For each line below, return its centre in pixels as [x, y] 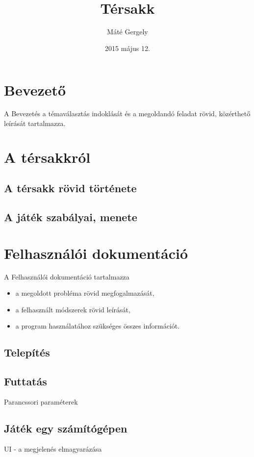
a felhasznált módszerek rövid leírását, [73, 309]
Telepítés [27, 352]
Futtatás [25, 381]
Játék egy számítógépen [66, 428]
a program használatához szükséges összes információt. [98, 326]
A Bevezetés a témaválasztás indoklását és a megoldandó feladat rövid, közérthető [127, 114]
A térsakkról [47, 157]
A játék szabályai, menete [71, 216]
